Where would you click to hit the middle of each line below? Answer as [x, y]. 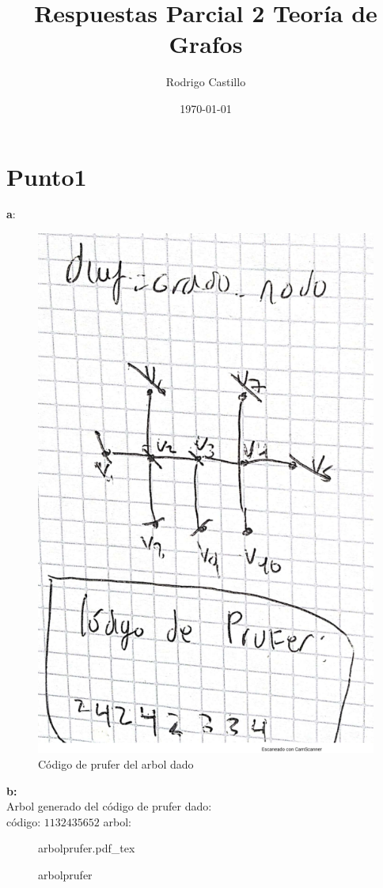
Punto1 [47, 176]
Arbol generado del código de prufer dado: [109, 806]
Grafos [206, 44]
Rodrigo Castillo [206, 82]
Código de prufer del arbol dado [116, 764]
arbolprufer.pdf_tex [87, 848]
